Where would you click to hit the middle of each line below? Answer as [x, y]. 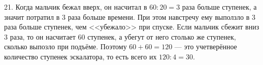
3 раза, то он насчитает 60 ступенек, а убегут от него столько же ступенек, [120, 36]
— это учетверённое [206, 46]
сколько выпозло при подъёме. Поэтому [65, 46]
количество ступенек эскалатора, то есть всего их [80, 56]
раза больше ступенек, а [219, 7]
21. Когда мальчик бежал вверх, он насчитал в [76, 7]
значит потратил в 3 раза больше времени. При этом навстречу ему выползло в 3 [130, 17]
